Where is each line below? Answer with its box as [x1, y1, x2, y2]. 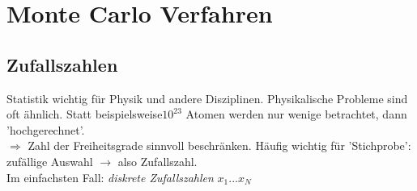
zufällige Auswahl [6, 152, 93, 169]
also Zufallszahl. [117, 152, 198, 169]
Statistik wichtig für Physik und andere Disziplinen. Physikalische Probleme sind [6, 89, 408, 106]
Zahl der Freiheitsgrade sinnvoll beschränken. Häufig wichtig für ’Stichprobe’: [28, 137, 411, 154]
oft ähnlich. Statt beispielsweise [6, 106, 163, 122]
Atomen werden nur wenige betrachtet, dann [185, 106, 407, 122]
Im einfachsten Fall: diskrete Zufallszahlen [6, 168, 214, 185]
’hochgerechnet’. [6, 121, 85, 138]
